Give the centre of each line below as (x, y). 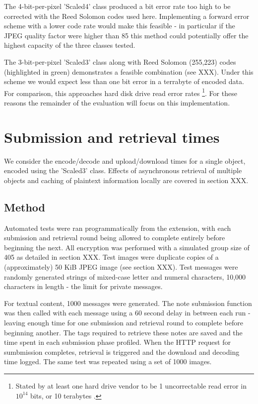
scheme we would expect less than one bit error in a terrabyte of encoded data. (124, 81)
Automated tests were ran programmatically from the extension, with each (118, 228)
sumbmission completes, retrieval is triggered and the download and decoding (122, 352)
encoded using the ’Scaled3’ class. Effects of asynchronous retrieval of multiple (123, 170)
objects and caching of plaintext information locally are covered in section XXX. (126, 180)
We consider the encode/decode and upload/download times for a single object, (125, 160)
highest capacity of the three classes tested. (70, 45)
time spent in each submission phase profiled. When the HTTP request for (117, 342)
